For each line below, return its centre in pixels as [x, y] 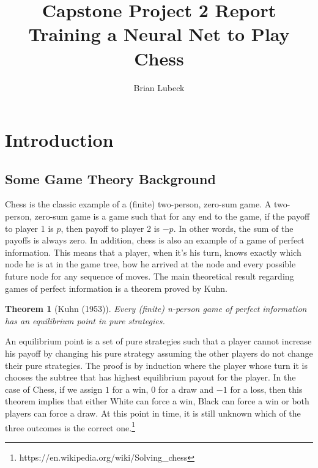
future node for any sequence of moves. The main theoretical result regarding [150, 276]
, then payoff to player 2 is [110, 228]
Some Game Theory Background [110, 178]
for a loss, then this [266, 389]
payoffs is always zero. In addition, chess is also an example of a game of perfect [155, 240]
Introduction [59, 140]
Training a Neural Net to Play [159, 34]
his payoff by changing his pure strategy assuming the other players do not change [159, 353]
